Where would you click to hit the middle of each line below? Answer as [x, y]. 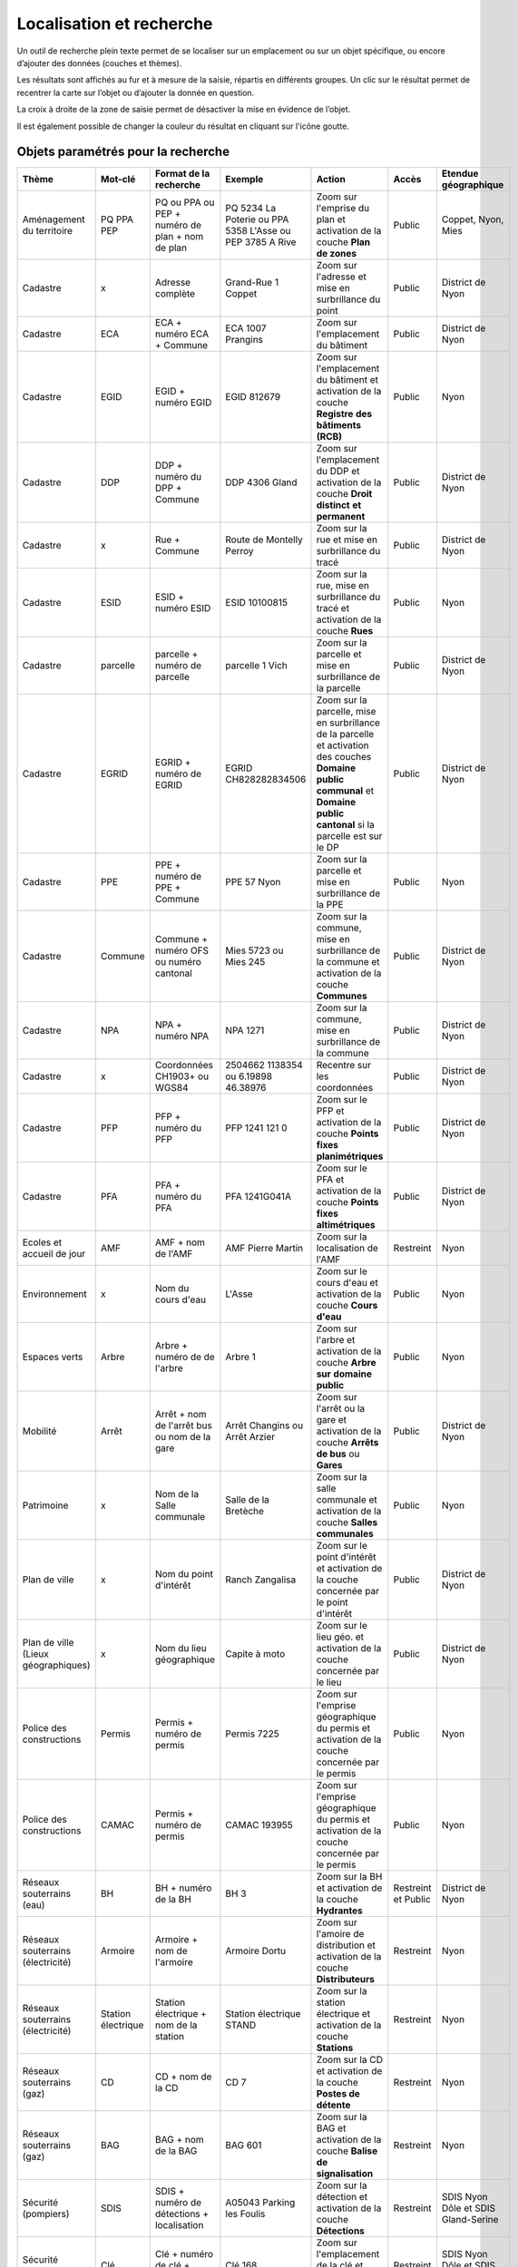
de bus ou [338, 1454]
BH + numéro [183, 1888]
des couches [344, 757]
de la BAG [176, 2151]
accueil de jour [54, 1254]
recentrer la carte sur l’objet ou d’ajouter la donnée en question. [136, 92]
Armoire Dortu [256, 1951]
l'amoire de [340, 1934]
